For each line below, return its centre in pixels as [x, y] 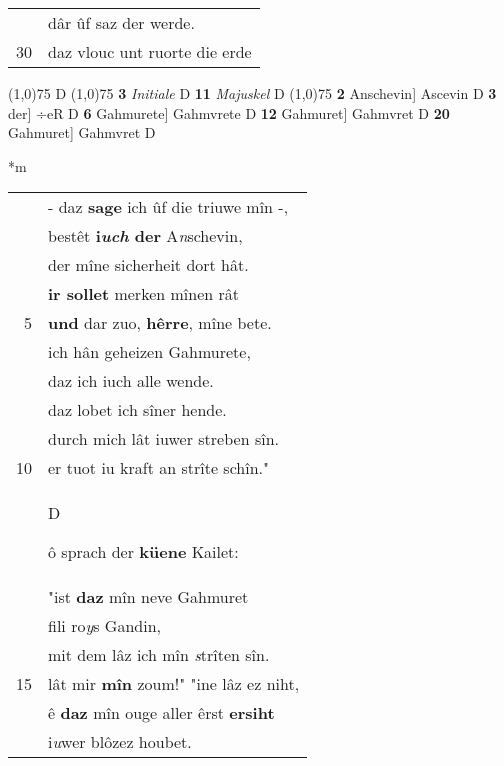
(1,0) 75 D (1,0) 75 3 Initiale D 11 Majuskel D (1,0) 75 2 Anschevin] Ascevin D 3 [252, 93]
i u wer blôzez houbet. [120, 742]
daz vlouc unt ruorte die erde [150, 51]
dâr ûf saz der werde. [121, 22]
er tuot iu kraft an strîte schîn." [158, 468]
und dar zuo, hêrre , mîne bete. [160, 323]
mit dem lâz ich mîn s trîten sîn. [159, 655]
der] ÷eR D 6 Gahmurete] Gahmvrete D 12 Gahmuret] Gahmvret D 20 [229, 112]
